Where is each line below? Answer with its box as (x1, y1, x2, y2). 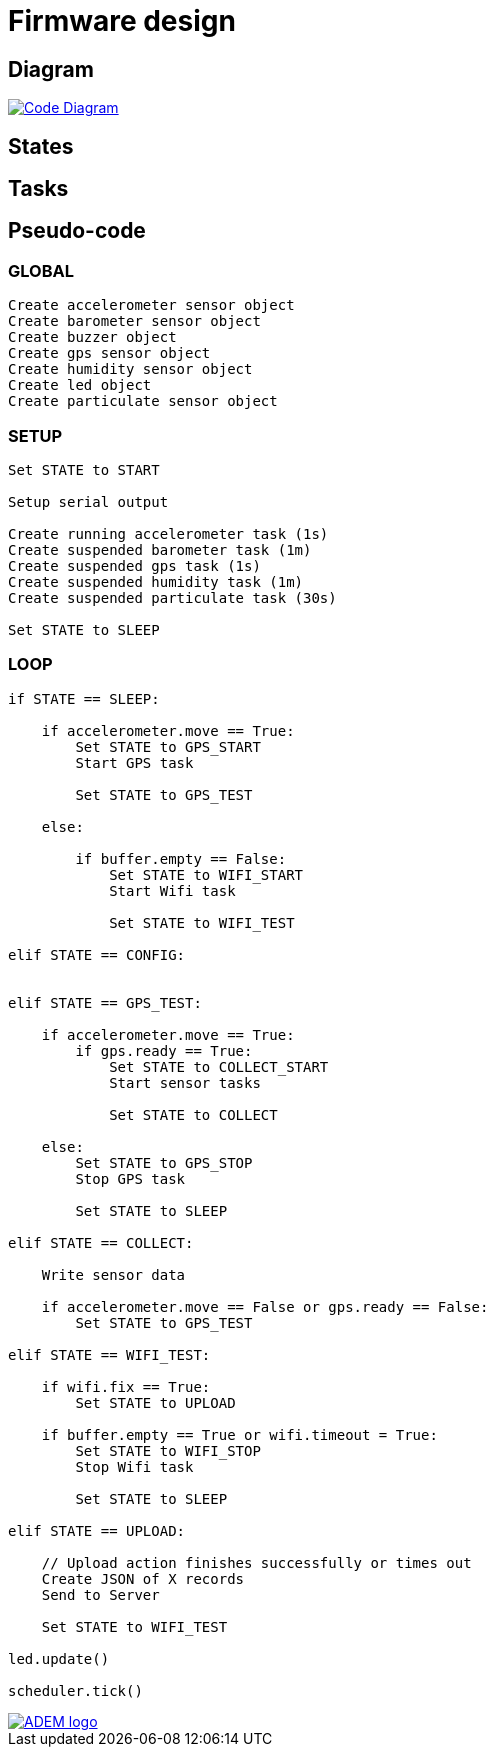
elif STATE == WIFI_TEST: (8, 1346, 211, 1363)
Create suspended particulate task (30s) (8, 589, 337, 606)
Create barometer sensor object (8, 313, 261, 330)
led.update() (8, 1650, 110, 1667)
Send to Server (41, 1586, 160, 1603)
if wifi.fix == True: (41, 1378, 211, 1395)
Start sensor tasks (109, 1074, 261, 1091)
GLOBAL (8, 260, 74, 281)
